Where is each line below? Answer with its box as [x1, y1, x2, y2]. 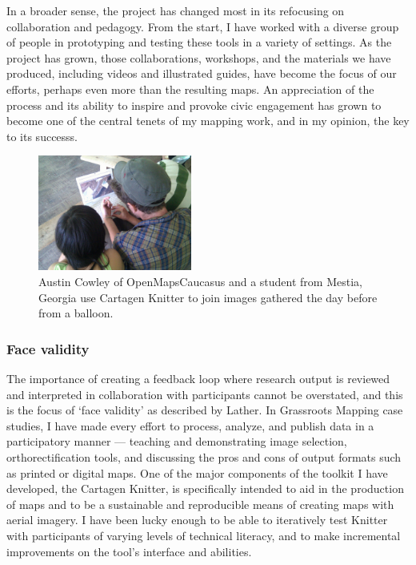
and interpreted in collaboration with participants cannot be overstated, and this [6, 385, 403, 402]
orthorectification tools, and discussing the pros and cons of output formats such [6, 449, 402, 465]
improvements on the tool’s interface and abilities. [6, 543, 252, 559]
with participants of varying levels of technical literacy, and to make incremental [6, 527, 401, 543]
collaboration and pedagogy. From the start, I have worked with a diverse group [6, 18, 399, 34]
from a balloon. [38, 305, 114, 321]
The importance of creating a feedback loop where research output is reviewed [6, 370, 390, 387]
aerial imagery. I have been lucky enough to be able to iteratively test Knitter [6, 511, 388, 528]
